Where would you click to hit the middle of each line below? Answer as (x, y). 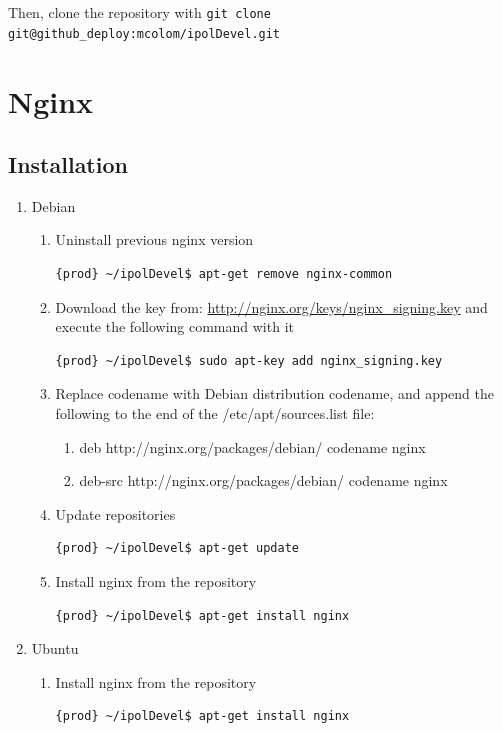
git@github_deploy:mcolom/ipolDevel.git (144, 33)
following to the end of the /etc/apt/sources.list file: (215, 413)
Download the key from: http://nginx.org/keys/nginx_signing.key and (271, 306)
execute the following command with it (174, 326)
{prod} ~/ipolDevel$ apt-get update (177, 548)
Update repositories (115, 513)
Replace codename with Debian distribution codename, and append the (275, 393)
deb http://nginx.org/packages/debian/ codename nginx (252, 446)
